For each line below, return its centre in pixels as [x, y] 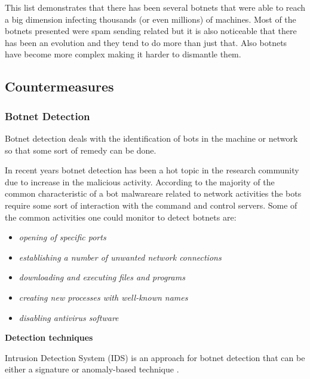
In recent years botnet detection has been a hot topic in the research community [152, 170]
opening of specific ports [62, 237]
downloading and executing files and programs [102, 277]
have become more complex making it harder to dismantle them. [123, 54]
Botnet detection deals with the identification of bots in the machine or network [151, 138]
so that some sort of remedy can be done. [81, 150]
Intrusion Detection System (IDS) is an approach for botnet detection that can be [155, 357]
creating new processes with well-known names [103, 297]
